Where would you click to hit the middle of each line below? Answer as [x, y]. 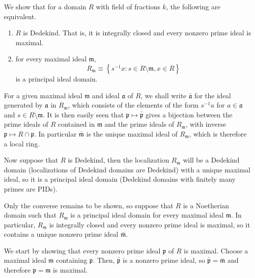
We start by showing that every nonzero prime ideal [82, 250]
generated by [23, 105]
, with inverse [206, 124]
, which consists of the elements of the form [133, 105]
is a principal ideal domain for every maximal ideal [147, 215]
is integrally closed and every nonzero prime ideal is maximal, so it [150, 224]
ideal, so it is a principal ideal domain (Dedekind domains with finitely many [120, 179]
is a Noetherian [206, 205]
